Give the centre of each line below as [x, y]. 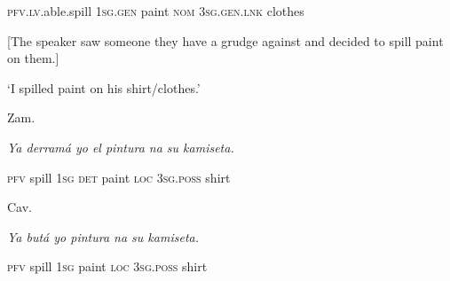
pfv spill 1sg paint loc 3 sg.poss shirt [107, 266]
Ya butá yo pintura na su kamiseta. [103, 236]
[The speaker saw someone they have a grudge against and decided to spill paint [225, 40]
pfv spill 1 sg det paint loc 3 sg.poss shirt [119, 177]
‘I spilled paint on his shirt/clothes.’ [104, 87]
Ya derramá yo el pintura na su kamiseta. [121, 147]
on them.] [33, 58]
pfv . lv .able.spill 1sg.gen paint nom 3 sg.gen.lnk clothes [156, 11]
